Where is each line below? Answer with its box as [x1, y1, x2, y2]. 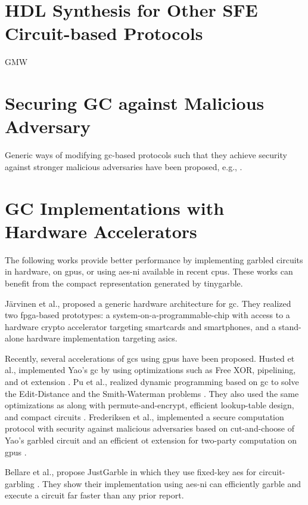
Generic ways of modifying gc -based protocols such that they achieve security [5, 149, 287, 161]
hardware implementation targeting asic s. [26, 332, 178, 344]
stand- [278, 320, 301, 332]
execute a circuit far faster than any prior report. [5, 489, 184, 501]
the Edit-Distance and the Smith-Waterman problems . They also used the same [5, 387, 299, 399]
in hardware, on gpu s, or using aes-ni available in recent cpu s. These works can [5, 265, 293, 278]
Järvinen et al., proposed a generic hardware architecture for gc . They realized [5, 297, 291, 309]
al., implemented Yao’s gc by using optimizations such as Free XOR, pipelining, [5, 364, 296, 376]
